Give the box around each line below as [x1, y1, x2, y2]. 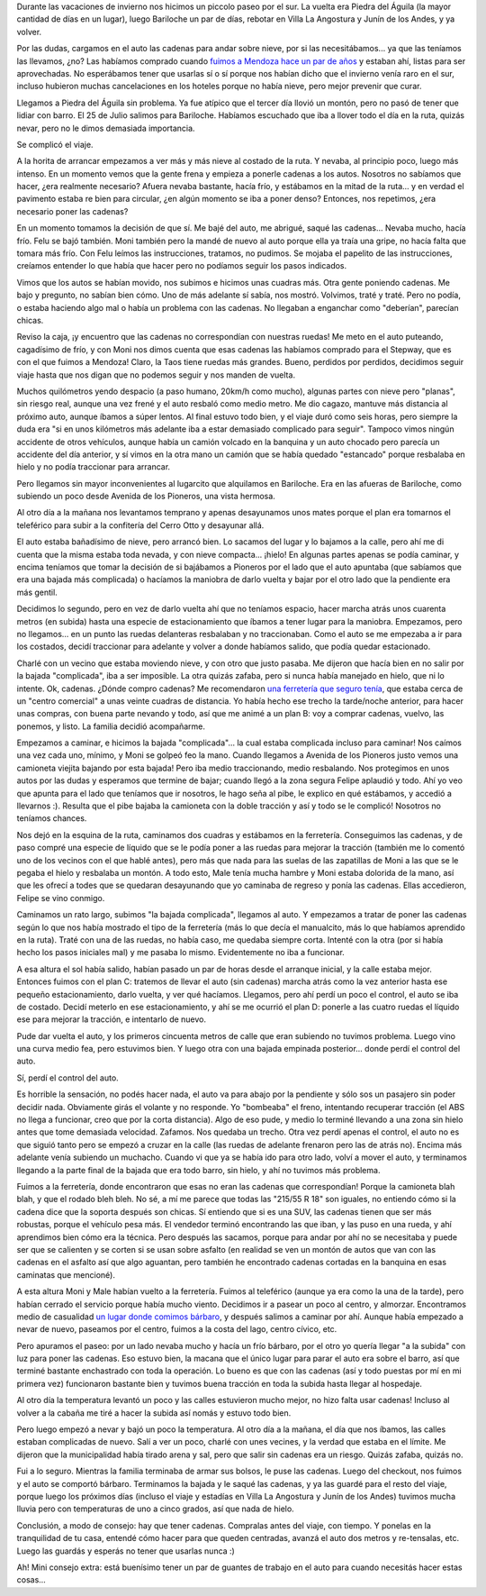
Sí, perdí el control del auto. [16, 1072, 119, 1083]
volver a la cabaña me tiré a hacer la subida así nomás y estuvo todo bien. [16, 1407, 292, 1418]
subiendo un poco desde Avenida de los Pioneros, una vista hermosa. [16, 491, 276, 502]
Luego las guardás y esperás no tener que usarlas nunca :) [16, 1546, 236, 1556]
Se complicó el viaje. [16, 139, 94, 150]
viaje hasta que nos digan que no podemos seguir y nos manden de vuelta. [16, 369, 296, 380]
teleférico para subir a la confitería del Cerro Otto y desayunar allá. [16, 519, 265, 531]
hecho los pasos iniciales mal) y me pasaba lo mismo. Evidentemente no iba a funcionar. [16, 947, 346, 958]
